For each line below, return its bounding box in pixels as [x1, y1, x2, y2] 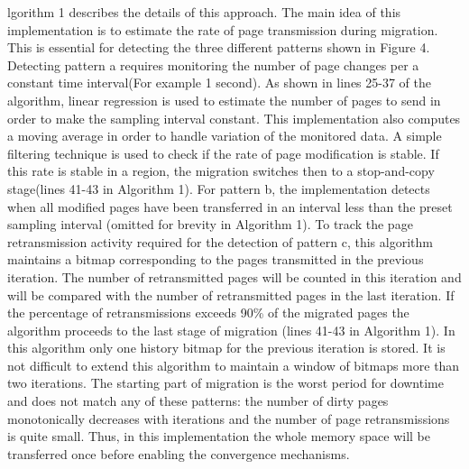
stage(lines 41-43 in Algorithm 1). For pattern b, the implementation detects [7, 179, 430, 198]
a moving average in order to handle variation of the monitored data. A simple [7, 126, 442, 145]
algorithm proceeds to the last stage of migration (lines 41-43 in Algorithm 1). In [7, 320, 455, 339]
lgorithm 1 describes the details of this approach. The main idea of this [7, 3, 401, 21]
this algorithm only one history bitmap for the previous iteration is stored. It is [7, 338, 446, 357]
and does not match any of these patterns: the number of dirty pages [7, 391, 389, 410]
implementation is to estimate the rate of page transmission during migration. [7, 20, 438, 39]
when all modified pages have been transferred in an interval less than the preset [7, 197, 453, 216]
